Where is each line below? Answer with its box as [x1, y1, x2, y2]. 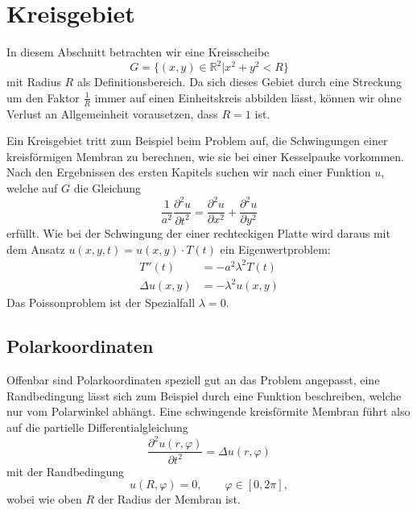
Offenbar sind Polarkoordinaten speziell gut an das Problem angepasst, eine [6, 371, 380, 388]
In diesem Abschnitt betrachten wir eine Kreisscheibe [6, 44, 270, 60]
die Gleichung [73, 180, 142, 197]
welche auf [6, 180, 58, 197]
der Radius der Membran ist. [97, 491, 241, 508]
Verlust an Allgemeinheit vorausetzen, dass [6, 105, 218, 122]
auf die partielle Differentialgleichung [6, 419, 188, 435]
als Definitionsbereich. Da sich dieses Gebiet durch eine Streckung [76, 73, 402, 90]
